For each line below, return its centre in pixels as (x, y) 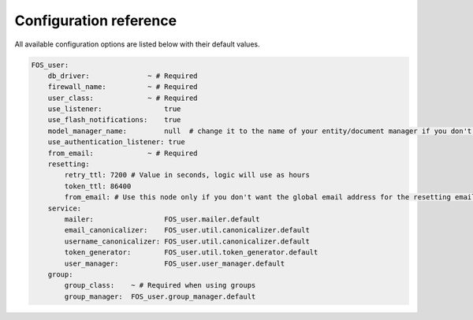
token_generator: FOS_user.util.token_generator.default (191, 253)
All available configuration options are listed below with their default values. (137, 44)
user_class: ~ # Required (123, 98)
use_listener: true (114, 109)
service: (65, 208)
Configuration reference (96, 20)
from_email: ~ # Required (123, 153)
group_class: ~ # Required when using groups (160, 285)
